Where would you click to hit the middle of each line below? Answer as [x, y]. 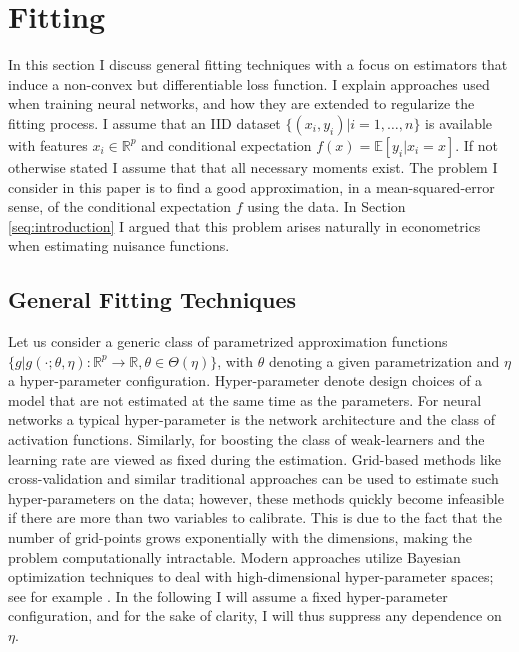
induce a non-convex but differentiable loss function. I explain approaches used [249, 83]
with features [48, 144]
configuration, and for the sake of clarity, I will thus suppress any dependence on [255, 615]
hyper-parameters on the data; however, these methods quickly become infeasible [256, 497]
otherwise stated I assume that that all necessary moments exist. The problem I [253, 166]
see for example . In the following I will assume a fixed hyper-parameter [228, 595]
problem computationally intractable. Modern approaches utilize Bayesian [234, 556]
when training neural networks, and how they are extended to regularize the [241, 103]
